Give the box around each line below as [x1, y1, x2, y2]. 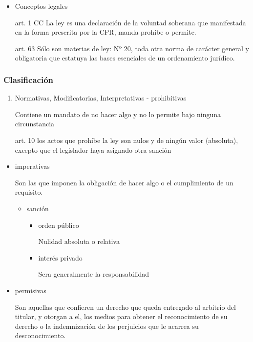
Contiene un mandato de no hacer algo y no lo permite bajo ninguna [15, 109, 221, 119]
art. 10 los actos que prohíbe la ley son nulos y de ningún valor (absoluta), [15, 135, 238, 145]
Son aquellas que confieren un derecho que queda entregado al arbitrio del [15, 302, 236, 312]
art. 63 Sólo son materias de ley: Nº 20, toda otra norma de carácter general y [15, 43, 249, 53]
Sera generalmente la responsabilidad [38, 269, 149, 279]
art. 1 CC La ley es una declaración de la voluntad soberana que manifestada [15, 17, 246, 27]
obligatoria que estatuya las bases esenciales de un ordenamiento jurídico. [15, 53, 235, 63]
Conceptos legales [15, 1, 68, 11]
